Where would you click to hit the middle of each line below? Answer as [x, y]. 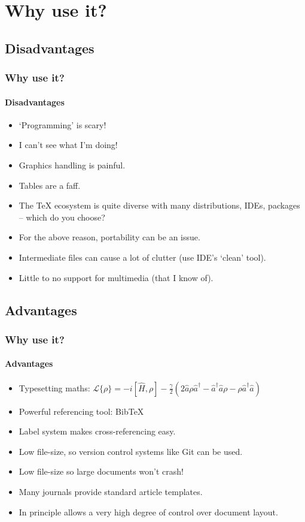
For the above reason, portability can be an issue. [109, 237]
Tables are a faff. [50, 185]
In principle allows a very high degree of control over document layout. [148, 512]
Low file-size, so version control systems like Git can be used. [131, 451]
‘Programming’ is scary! [62, 124]
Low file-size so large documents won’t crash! [101, 471]
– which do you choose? [62, 217]
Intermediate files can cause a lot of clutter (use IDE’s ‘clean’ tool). [142, 257]
